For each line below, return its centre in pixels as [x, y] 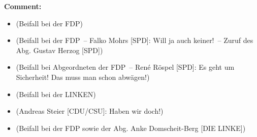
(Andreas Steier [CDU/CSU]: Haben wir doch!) [90, 111]
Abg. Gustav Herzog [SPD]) [59, 50]
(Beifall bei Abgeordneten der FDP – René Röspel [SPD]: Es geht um [125, 67]
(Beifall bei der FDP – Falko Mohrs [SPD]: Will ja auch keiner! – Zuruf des [135, 40]
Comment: [23, 6]
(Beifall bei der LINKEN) [56, 94]
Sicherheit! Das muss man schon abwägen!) [83, 77]
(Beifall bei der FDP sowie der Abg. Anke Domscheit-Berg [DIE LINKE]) [131, 128]
